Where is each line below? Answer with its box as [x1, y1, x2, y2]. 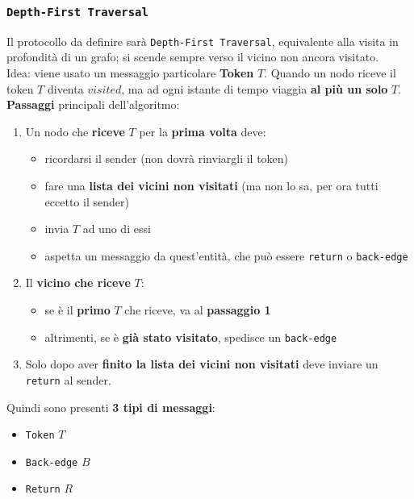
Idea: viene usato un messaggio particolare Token [6, 64, 254, 81]
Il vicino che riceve [25, 274, 131, 291]
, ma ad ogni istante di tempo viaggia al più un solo [121, 80, 388, 97]
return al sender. [25, 371, 111, 388]
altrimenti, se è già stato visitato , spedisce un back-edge [44, 328, 337, 345]
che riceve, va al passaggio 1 [124, 301, 271, 318]
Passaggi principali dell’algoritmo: [6, 96, 180, 113]
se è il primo [44, 301, 111, 318]
